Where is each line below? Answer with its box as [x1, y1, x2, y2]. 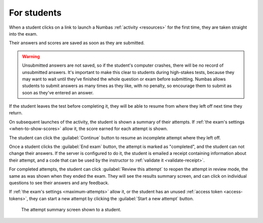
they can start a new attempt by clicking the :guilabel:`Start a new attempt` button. [29, 195, 194, 202]
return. [9, 110, 23, 116]
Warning [22, 54, 40, 59]
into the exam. [9, 31, 38, 37]
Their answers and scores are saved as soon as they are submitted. [9, 40, 145, 46]
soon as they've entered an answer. [22, 90, 94, 95]
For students [9, 7, 62, 18]
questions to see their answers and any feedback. [9, 180, 110, 186]
